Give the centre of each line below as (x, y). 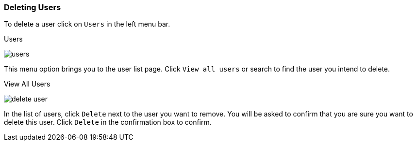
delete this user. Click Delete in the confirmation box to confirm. (108, 122)
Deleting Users (33, 7)
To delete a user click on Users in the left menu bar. (87, 24)
